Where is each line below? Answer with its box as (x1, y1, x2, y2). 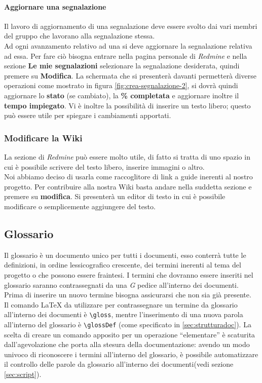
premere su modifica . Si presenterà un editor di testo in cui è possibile (4, 191, 226, 202)
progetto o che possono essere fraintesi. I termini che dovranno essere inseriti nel (4, 269, 253, 280)
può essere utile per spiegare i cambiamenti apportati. (4, 110, 171, 121)
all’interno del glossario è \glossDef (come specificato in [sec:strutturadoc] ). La (4, 319, 251, 329)
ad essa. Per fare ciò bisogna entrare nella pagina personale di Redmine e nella (4, 50, 247, 61)
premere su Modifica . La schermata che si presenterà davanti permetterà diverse (4, 70, 256, 81)
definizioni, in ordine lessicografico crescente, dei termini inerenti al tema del (4, 259, 241, 270)
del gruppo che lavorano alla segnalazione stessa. (4, 30, 155, 41)
